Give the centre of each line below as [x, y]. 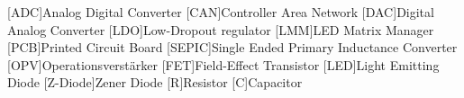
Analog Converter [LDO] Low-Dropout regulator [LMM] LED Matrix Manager [221, 29]
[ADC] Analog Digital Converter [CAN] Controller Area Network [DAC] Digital [221, 12]
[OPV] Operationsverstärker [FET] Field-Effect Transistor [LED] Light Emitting [223, 64]
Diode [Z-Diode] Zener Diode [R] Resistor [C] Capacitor [155, 82]
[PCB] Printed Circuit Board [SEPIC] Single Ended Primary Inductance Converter [232, 47]
